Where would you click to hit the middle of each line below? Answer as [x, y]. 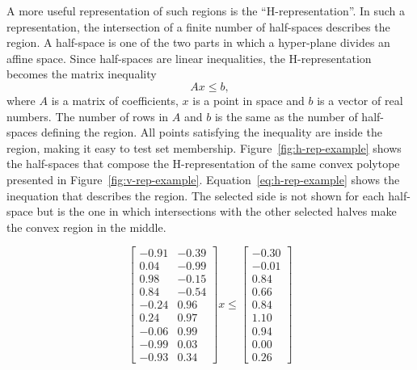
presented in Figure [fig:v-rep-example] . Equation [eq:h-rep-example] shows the [203, 179]
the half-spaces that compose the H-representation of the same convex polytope [203, 164]
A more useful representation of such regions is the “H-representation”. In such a [206, 11]
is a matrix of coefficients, [115, 100]
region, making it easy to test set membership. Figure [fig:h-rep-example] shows [204, 147]
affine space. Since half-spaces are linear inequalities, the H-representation [189, 58]
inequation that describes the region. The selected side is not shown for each [196, 195]
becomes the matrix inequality [82, 74]
